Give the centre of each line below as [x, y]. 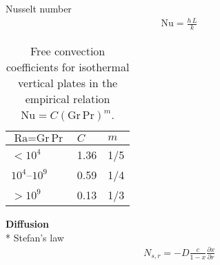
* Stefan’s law [35, 237]
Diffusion [27, 223]
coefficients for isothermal [68, 66]
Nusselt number [39, 8]
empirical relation [68, 98]
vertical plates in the [68, 82]
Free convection [68, 51]
